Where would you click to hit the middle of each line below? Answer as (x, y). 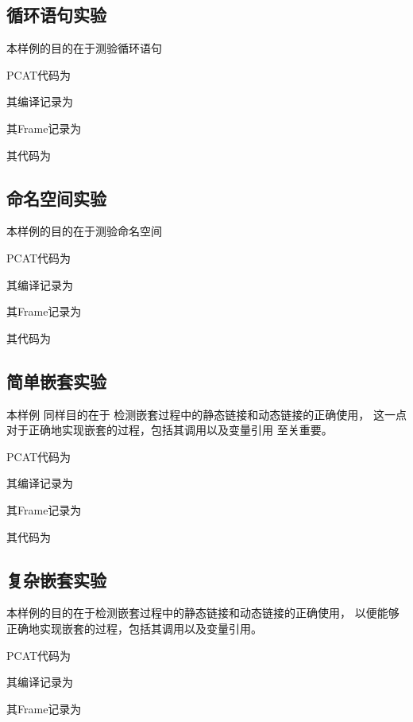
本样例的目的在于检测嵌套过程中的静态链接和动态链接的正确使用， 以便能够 (203, 613)
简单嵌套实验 (56, 380)
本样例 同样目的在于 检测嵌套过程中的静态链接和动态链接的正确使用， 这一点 (206, 414)
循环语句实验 (56, 15)
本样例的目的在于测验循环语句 (84, 48)
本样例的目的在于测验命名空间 (84, 231)
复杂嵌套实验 (56, 579)
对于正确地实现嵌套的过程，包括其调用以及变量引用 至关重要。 (170, 430)
